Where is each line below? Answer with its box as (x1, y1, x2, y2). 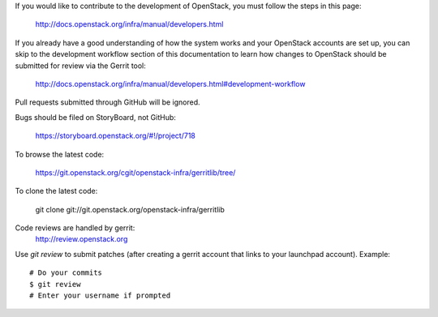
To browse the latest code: (15, 149, 105, 159)
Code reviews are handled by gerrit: (15, 223, 135, 233)
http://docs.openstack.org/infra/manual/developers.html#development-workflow (35, 79, 306, 88)
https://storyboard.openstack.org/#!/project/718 (35, 131, 196, 141)
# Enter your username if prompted (29, 291, 171, 300)
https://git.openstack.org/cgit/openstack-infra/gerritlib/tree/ (35, 167, 236, 178)
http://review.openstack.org (35, 234, 128, 244)
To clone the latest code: (15, 186, 98, 196)
